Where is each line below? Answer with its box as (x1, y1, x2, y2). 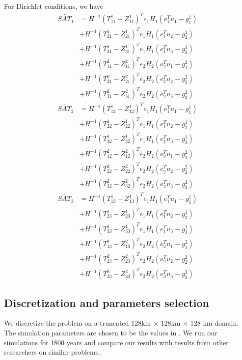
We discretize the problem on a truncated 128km (4, 318, 151, 328)
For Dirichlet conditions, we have (4, 1, 103, 11)
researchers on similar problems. (4, 347, 101, 357)
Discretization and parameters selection (4, 295, 210, 310)
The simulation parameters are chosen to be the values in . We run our (4, 327, 217, 337)
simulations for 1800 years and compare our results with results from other (4, 337, 229, 347)
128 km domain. (190, 318, 239, 328)
